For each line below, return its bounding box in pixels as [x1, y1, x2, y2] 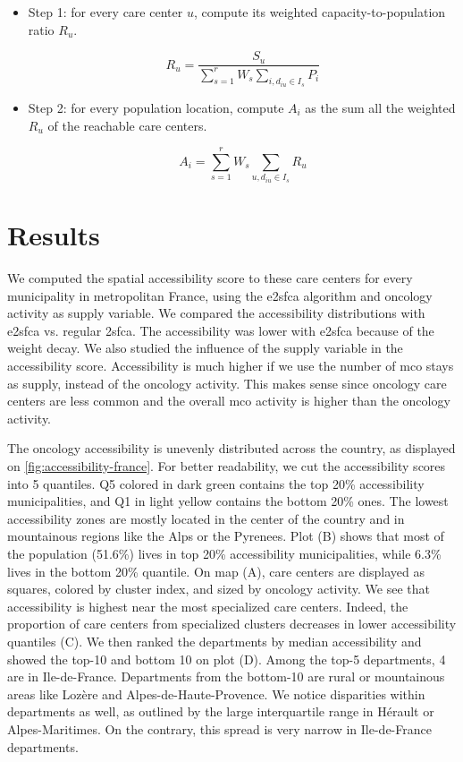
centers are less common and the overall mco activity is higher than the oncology [7, 391, 450, 410]
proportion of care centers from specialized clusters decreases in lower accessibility [7, 614, 457, 633]
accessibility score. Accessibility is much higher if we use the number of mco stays [7, 356, 454, 375]
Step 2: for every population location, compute [28, 98, 284, 117]
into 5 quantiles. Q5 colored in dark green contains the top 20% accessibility [7, 474, 425, 492]
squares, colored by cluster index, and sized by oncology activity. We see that [7, 579, 430, 598]
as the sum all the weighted [305, 98, 456, 117]
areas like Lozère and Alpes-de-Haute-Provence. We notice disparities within [7, 684, 425, 703]
